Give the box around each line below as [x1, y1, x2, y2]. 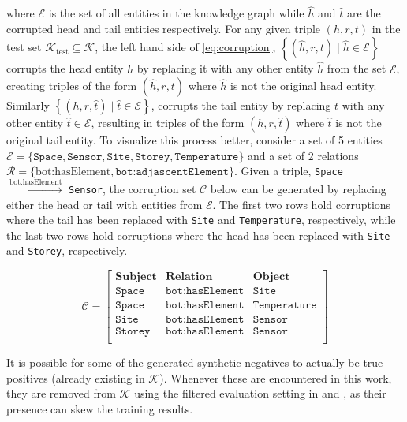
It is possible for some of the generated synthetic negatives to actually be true [6, 354, 383, 371]
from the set [327, 60, 386, 77]
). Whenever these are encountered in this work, [159, 369, 392, 386]
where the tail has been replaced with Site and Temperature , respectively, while [6, 211, 396, 228]
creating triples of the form [6, 77, 137, 94]
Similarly [6, 97, 50, 114]
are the [346, 5, 381, 21]
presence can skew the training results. [6, 401, 193, 417]
